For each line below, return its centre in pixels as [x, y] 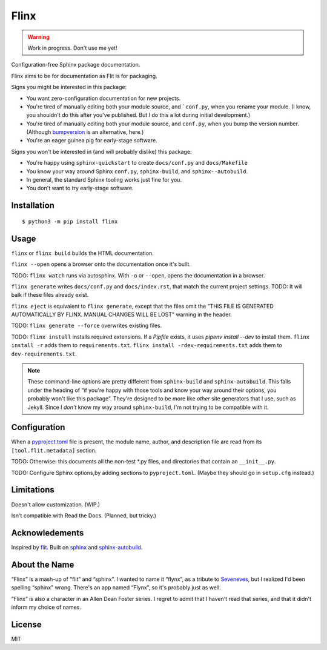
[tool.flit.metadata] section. [54, 450]
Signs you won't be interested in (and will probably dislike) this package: [101, 151]
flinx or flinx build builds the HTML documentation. [82, 253]
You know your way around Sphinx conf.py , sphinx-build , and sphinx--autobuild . [137, 171]
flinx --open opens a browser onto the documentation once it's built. [101, 264]
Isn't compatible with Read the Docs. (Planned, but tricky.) [84, 516]
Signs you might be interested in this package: [69, 87]
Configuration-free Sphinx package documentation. [76, 65]
